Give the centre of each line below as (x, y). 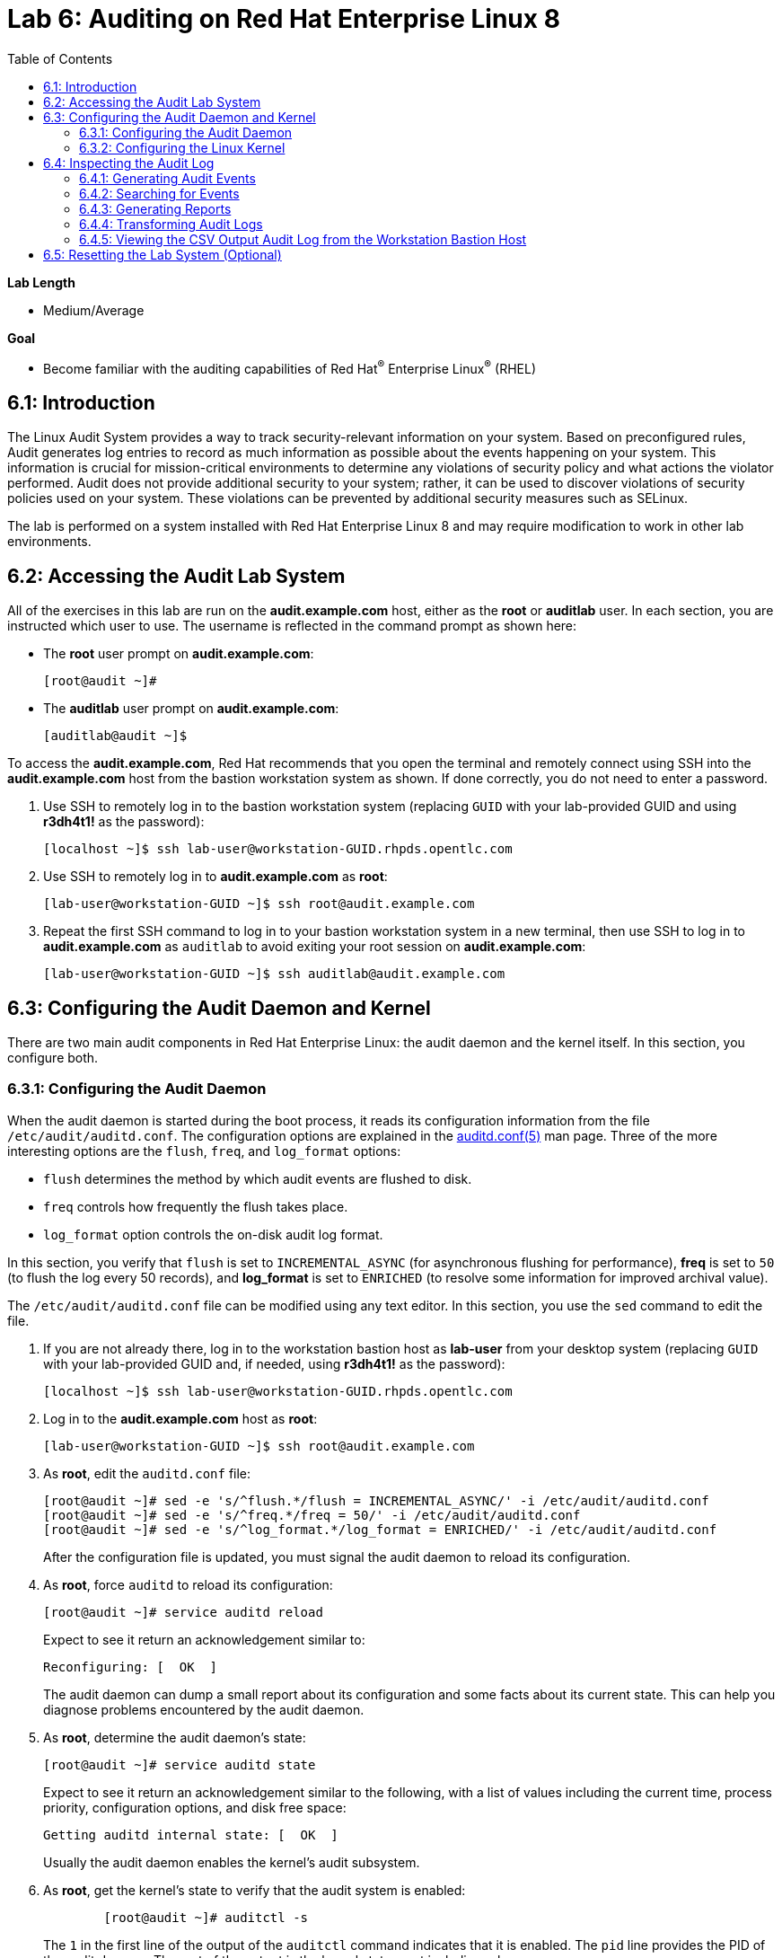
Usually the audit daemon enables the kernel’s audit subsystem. (232, 1862)
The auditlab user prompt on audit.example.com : (191, 709)
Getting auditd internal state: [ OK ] (191, 1835)
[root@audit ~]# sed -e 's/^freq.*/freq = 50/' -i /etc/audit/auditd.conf (312, 1515)
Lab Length (41, 282)
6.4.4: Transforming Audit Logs (171, 224)
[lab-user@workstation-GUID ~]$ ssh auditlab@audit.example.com (274, 974)
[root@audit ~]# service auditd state (180, 1764)
